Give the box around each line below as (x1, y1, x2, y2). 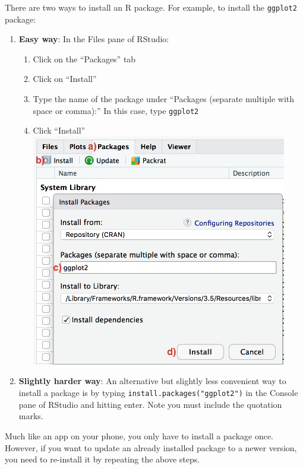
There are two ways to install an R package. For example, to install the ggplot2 (5, 1, 297, 13)
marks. (18, 410, 43, 422)
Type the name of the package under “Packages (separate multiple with (33, 93, 295, 105)
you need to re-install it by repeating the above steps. (5, 453, 200, 465)
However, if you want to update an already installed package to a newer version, (5, 441, 297, 454)
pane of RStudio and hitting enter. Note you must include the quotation (18, 398, 282, 410)
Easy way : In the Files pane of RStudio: (18, 33, 169, 45)
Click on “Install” (33, 72, 97, 85)
